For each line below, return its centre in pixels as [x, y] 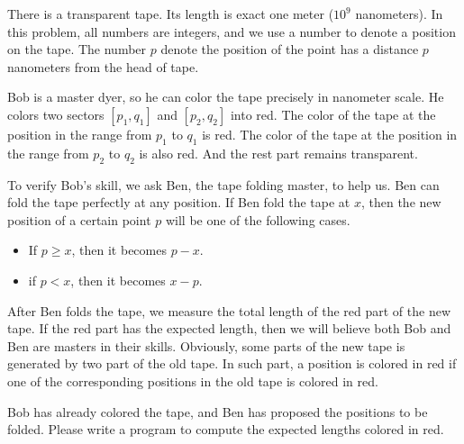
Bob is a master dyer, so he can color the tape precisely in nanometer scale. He [226, 97]
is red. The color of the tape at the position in [330, 134]
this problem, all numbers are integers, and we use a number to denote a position [232, 31]
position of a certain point [79, 219]
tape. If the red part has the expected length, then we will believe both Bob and [229, 328]
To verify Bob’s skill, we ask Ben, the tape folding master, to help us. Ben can [223, 184]
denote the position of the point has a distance [290, 49]
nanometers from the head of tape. [103, 66]
